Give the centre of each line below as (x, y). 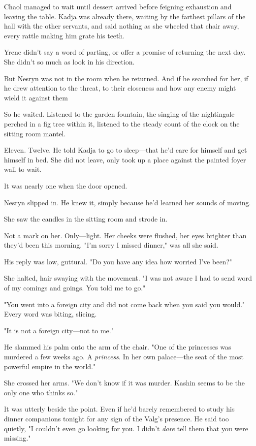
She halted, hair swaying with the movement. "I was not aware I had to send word (128, 278)
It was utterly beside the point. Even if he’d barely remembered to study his (119, 409)
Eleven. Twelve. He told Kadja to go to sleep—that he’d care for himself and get (126, 150)
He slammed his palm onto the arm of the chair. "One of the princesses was (118, 347)
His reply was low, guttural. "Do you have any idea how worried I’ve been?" (118, 261)
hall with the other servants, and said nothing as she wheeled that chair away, (122, 26)
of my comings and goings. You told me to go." (75, 288)
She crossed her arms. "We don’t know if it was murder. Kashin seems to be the (124, 383)
